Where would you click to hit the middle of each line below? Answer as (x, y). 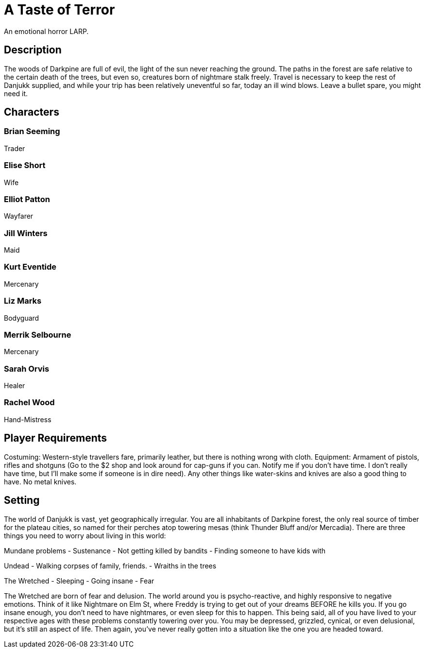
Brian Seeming (32, 131)
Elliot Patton (27, 199)
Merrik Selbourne (38, 335)
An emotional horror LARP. (46, 31)
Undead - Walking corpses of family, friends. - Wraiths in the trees (110, 566)
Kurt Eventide (30, 267)
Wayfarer (19, 216)
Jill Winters (26, 233)
